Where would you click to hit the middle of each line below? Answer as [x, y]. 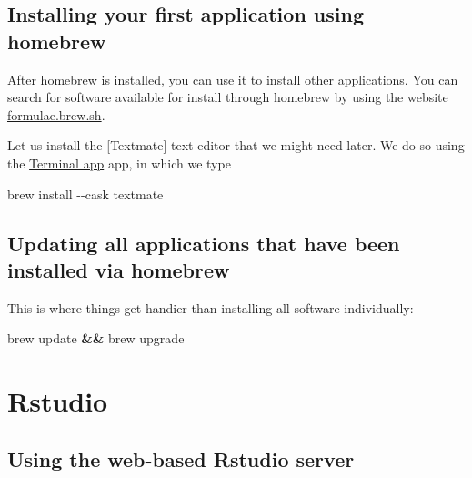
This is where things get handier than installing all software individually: [211, 307]
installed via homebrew [119, 269]
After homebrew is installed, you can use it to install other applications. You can [233, 79]
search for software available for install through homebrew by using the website [228, 97]
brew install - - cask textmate [85, 193]
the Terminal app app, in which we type [119, 163]
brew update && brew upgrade [96, 338]
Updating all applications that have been [204, 243]
